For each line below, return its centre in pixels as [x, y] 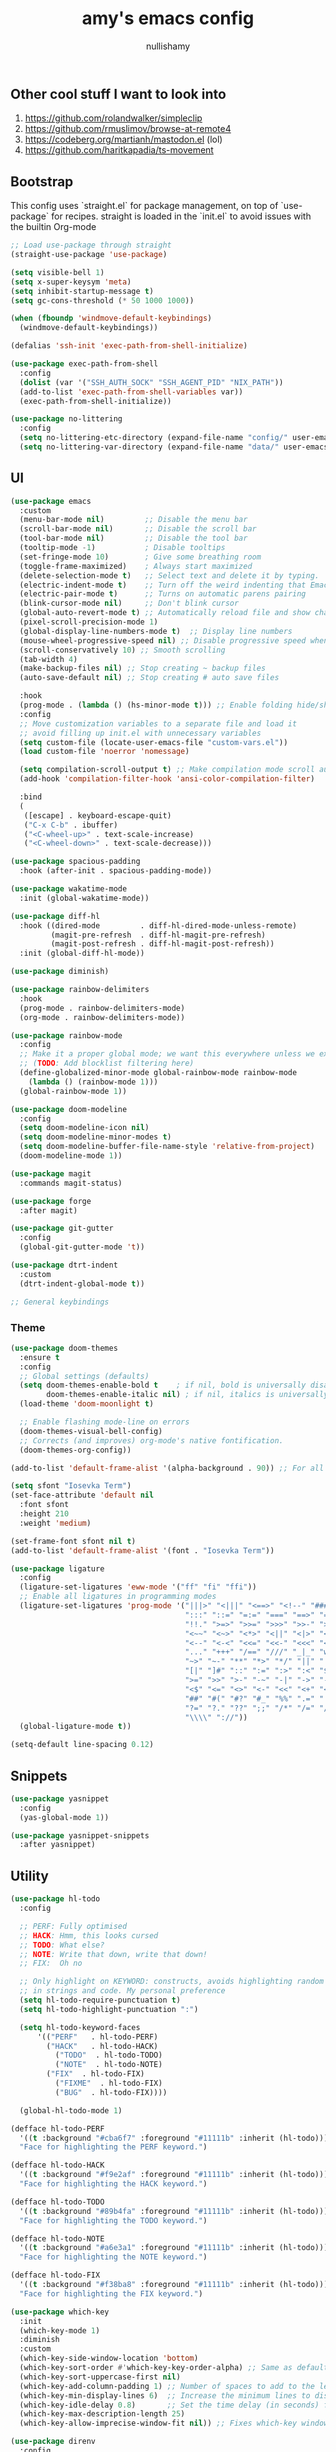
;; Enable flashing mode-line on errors [104, 1422]
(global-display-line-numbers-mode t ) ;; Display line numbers [156, 631]
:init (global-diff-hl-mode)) [82, 953]
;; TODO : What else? [62, 1945]
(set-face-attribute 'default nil [82, 1495]
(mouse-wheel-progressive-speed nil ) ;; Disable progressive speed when [174, 640]
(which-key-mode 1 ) [60, 2330]
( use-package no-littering [66, 419]
